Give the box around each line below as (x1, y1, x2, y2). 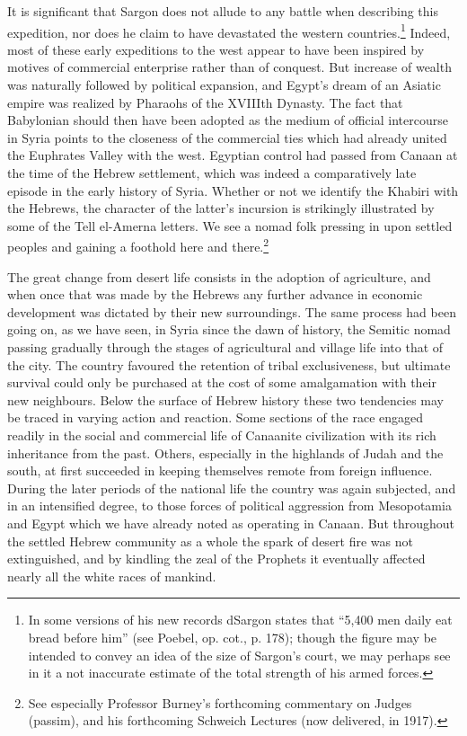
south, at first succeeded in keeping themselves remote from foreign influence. (7, 461, 433, 480)
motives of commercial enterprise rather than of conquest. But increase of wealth (7, 58, 452, 76)
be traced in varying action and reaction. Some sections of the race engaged (7, 408, 424, 427)
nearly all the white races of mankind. (7, 566, 216, 585)
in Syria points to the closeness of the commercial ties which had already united (7, 128, 447, 146)
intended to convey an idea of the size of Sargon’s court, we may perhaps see (28, 645, 451, 664)
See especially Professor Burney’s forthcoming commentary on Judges (28, 693, 412, 712)
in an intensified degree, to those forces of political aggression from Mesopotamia (7, 496, 452, 515)
